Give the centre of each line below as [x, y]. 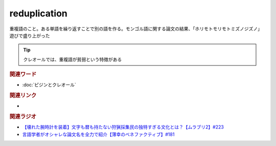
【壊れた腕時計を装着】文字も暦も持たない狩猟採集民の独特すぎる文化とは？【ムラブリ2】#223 [123, 127]
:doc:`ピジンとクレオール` [49, 85]
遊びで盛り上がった [30, 35]
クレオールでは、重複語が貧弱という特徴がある [73, 59]
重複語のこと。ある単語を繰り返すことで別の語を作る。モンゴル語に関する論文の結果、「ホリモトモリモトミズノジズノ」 [136, 29]
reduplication [38, 13]
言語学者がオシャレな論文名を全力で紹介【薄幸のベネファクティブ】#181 [98, 134]
